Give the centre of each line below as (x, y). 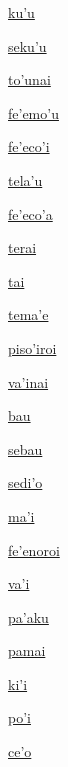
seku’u (27, 45)
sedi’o (25, 482)
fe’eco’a (30, 213)
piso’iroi (32, 347)
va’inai (28, 381)
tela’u (25, 179)
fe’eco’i (29, 146)
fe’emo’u (33, 112)
